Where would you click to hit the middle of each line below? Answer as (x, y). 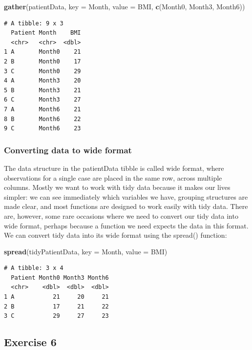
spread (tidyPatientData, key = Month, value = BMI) (86, 251)
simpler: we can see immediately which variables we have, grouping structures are (126, 196)
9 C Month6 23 (42, 129)
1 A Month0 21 (42, 52)
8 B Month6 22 (42, 119)
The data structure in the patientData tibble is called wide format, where (114, 168)
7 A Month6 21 (42, 109)
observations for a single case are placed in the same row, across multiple (113, 177)
